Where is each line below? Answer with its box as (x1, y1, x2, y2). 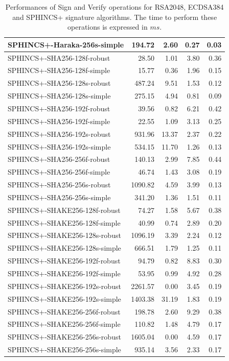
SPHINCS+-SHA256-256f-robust (8, 154, 110, 164)
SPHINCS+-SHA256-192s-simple (8, 141, 111, 152)
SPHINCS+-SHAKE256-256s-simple (8, 344, 121, 355)
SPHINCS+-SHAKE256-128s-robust (8, 230, 121, 240)
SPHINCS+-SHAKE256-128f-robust (8, 204, 121, 215)
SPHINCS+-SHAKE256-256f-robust (8, 306, 121, 317)
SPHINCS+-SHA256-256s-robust (8, 179, 111, 190)
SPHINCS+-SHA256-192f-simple (8, 115, 110, 126)
